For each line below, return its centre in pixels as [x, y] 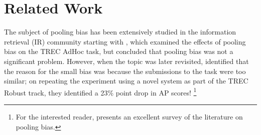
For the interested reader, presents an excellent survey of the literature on [129, 116]
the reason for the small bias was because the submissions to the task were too [125, 71]
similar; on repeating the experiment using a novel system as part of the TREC [126, 81]
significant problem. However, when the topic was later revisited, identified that [126, 61]
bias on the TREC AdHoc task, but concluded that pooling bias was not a [119, 51]
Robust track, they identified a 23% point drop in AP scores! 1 [100, 91]
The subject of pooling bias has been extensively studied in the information [120, 32]
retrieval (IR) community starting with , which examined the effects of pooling [125, 41]
